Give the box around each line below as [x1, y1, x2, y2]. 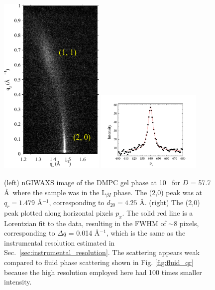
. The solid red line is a [122, 207, 193, 218]
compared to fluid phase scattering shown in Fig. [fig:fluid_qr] [4, 257, 194, 267]
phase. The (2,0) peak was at [113, 187, 203, 197]
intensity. [4, 277, 32, 287]
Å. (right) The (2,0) [139, 197, 200, 207]
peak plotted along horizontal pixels [4, 207, 113, 218]
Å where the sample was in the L [4, 187, 106, 197]
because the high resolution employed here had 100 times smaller [4, 267, 202, 277]
